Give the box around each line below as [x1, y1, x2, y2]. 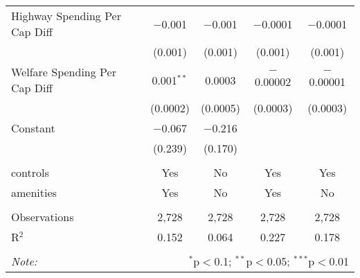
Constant [11, 120, 55, 136]
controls [11, 164, 49, 180]
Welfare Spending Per [11, 64, 116, 80]
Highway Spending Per [11, 8, 121, 24]
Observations [11, 209, 74, 225]
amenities [11, 184, 57, 200]
